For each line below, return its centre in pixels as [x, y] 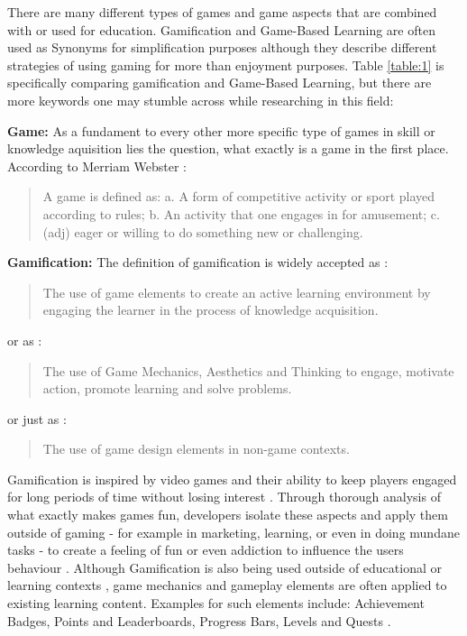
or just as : [37, 418]
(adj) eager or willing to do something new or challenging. [203, 231]
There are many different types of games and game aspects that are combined [222, 12]
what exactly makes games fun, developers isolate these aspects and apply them [228, 515]
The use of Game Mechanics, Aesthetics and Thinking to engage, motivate [248, 370]
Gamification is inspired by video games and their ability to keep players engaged [232, 479]
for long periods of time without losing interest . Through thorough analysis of [224, 497]
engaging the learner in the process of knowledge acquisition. [211, 310]
